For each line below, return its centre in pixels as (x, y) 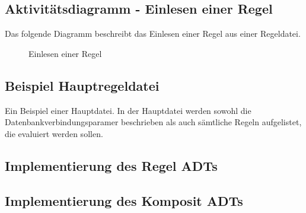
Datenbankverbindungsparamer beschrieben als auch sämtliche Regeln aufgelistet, (153, 122)
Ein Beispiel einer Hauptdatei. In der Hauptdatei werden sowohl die (128, 110)
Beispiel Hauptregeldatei (82, 85)
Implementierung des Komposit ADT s (124, 200)
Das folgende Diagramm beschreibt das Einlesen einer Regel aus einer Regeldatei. (153, 34)
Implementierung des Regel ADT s (111, 165)
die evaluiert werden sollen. (54, 133)
